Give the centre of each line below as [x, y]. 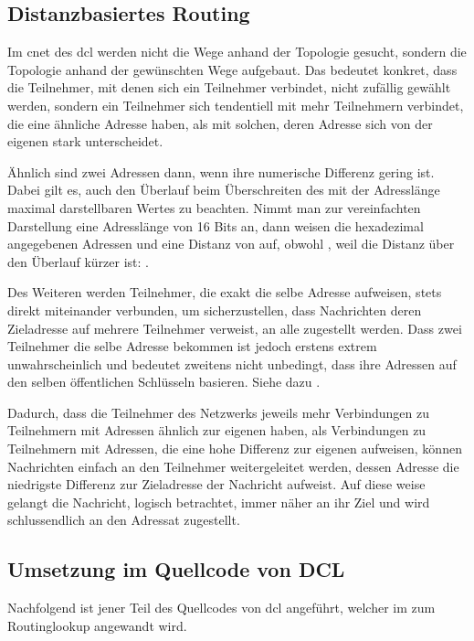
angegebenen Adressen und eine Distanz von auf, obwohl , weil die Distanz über [231, 244]
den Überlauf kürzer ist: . [78, 261]
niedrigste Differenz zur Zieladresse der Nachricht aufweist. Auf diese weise [216, 484]
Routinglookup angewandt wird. [97, 625]
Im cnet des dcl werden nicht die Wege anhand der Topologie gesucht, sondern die [237, 52]
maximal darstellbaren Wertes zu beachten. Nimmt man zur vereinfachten [214, 207]
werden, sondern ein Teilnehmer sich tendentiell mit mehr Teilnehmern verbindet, [236, 105]
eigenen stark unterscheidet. [85, 141]
